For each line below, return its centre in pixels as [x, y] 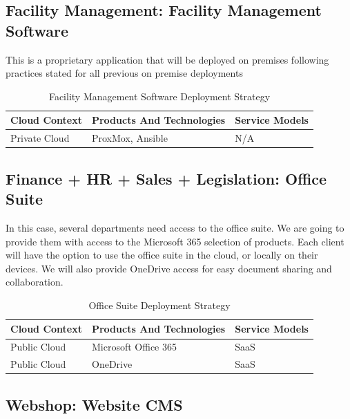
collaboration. [35, 282]
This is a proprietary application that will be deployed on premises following [167, 59]
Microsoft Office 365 [134, 347]
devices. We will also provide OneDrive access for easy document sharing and [169, 268]
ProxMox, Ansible [129, 138]
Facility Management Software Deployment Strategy [159, 96]
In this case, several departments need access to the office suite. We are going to [175, 227]
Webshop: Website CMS [94, 404]
